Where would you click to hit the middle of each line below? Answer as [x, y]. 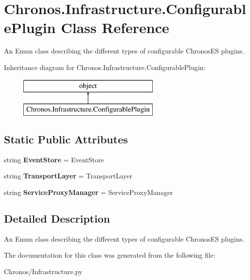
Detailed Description [57, 219]
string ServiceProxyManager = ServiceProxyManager [89, 192]
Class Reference [115, 27]
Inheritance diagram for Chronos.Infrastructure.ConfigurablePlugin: [105, 67]
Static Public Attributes [66, 139]
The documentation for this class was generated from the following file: [110, 255]
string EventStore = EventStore [54, 159]
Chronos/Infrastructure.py [43, 271]
